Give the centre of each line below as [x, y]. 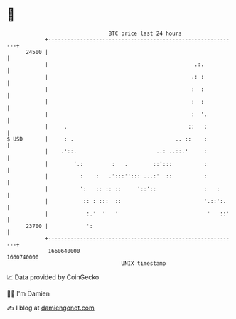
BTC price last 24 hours [145, 33]
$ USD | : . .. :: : [107, 139]
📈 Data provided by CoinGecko [53, 277]
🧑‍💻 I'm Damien [28, 293]
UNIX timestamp [144, 263]
